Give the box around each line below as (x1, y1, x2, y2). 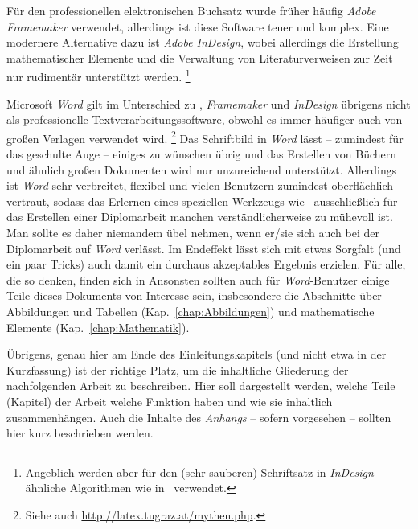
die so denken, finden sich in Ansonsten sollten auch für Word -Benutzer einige (6, 271, 390, 288)
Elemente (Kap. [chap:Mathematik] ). (6, 318, 190, 335)
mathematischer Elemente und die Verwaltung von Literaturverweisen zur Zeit (6, 49, 393, 66)
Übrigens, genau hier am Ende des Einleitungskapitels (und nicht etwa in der (6, 346, 387, 363)
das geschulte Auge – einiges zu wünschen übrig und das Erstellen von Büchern (6, 146, 397, 162)
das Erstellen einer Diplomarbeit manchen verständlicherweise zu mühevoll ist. (6, 208, 393, 225)
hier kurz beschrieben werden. (6, 424, 154, 441)
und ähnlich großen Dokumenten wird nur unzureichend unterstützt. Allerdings (6, 161, 397, 178)
